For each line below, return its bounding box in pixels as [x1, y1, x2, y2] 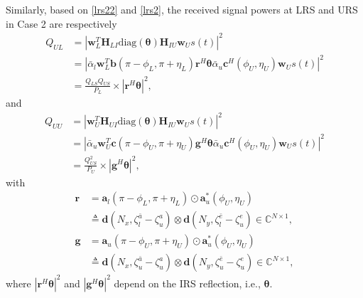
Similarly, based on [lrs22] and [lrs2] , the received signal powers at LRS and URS [6, 2, 358, 16]
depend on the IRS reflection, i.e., [114, 275, 261, 290]
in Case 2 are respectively [6, 16, 117, 31]
